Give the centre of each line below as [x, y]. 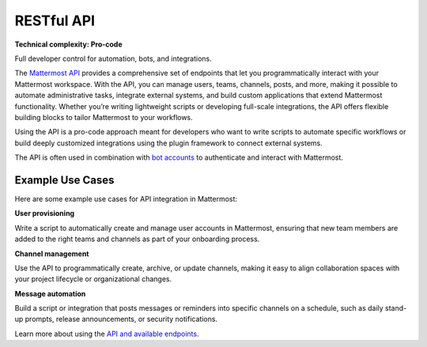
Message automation [50, 293]
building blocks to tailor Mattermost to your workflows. [104, 117]
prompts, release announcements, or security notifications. [121, 319]
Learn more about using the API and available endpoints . [107, 334]
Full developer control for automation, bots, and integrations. [113, 58]
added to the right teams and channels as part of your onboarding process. [137, 239]
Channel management [52, 254]
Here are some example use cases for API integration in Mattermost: [126, 198]
